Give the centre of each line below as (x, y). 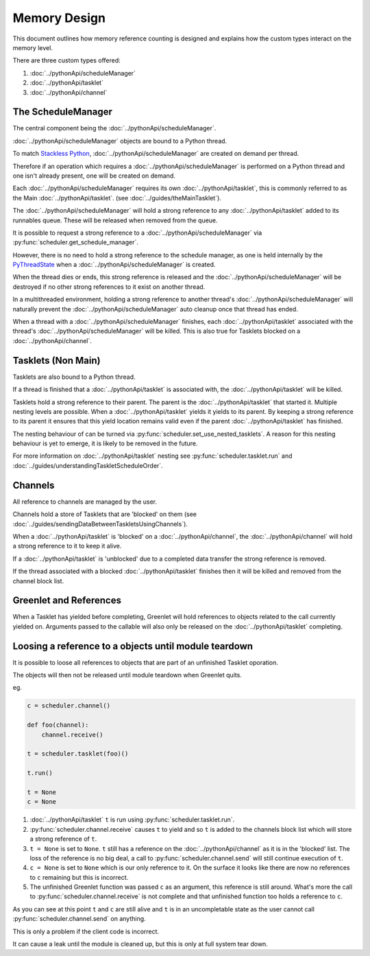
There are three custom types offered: (67, 60)
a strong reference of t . (63, 839)
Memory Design (59, 18)
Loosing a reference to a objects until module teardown (133, 646)
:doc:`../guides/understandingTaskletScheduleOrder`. (88, 465)
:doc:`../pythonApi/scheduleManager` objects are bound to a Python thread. (120, 141)
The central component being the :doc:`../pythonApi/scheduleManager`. (114, 128)
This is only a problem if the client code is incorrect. (86, 931)
